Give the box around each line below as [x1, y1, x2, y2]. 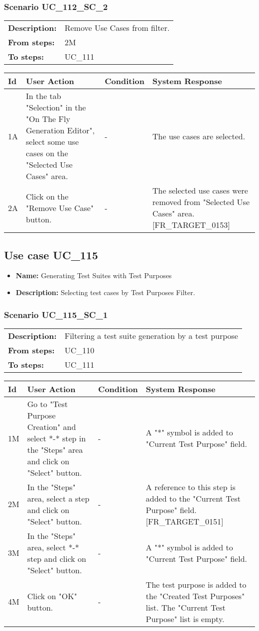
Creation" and [27, 421, 76, 432]
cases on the [26, 147, 68, 159]
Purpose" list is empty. [145, 613, 225, 625]
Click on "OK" [27, 590, 77, 602]
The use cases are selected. [152, 130, 246, 142]
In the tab [26, 90, 61, 102]
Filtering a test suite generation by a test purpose [64, 329, 238, 341]
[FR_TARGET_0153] [152, 219, 230, 231]
